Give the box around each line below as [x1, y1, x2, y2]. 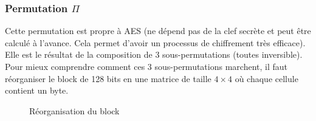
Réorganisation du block [29, 104, 120, 117]
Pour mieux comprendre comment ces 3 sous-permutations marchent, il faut [5, 60, 287, 72]
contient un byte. [5, 84, 69, 97]
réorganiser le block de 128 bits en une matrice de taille [5, 72, 211, 85]
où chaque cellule [235, 72, 298, 85]
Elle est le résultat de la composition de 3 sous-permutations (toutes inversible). [5, 48, 303, 61]
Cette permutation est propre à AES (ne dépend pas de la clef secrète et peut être [5, 24, 311, 37]
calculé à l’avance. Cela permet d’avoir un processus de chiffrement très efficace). [5, 36, 306, 49]
